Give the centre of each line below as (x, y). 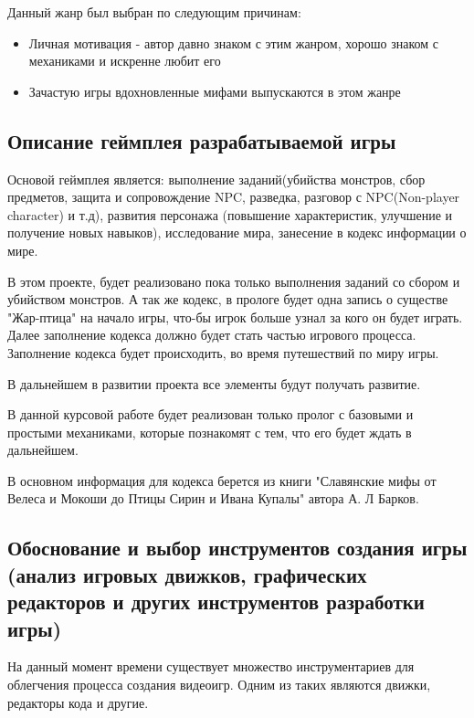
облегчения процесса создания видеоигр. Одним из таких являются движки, (219, 685)
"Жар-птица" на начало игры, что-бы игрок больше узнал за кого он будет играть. (235, 317)
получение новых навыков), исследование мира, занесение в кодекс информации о (237, 232)
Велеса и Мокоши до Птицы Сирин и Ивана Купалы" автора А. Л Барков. (213, 498)
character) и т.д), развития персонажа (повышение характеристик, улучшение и (230, 214)
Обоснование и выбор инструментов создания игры (237, 548)
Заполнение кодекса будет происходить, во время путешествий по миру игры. (223, 352)
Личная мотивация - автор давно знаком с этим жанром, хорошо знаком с (233, 42)
